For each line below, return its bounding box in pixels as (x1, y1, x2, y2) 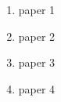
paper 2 (18, 27, 56, 44)
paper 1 (18, 2, 56, 17)
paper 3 (18, 54, 56, 71)
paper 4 (18, 80, 56, 97)
